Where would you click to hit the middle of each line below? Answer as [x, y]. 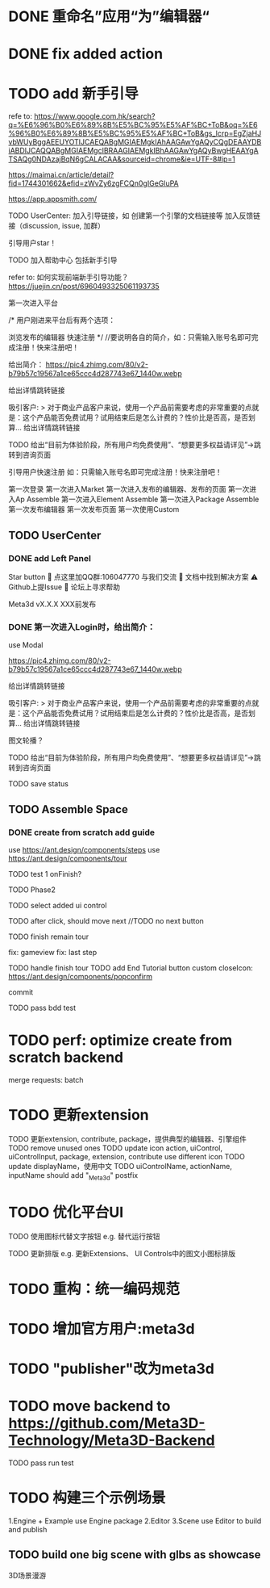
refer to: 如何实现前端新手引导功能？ [69, 277]
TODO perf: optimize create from [120, 1040]
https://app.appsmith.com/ [53, 199]
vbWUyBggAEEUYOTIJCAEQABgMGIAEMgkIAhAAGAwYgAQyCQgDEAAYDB [135, 142]
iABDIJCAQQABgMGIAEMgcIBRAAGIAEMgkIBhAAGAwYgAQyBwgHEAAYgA [134, 151]
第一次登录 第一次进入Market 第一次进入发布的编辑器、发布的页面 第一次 [129, 489]
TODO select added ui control [58, 905]
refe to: [20, 116]
